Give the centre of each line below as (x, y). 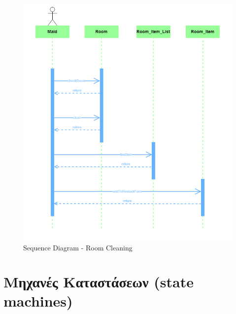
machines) (38, 301)
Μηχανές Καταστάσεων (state (99, 282)
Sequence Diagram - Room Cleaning (78, 248)
